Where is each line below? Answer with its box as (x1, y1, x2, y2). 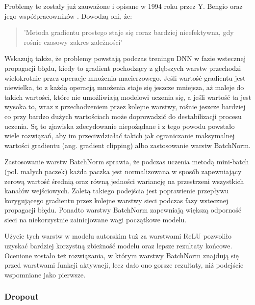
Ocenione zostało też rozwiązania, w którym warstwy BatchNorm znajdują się (4, 250, 239, 260)
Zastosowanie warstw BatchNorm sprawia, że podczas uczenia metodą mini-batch (4, 156, 249, 167)
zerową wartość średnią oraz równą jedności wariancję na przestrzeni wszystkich (4, 176, 244, 186)
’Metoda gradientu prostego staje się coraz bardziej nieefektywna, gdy (24, 27, 234, 37)
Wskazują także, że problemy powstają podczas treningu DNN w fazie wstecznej (4, 53, 246, 63)
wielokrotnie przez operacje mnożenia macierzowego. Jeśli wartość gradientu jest (4, 72, 246, 83)
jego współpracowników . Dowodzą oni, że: (4, 10, 132, 21)
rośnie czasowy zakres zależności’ (24, 36, 123, 47)
